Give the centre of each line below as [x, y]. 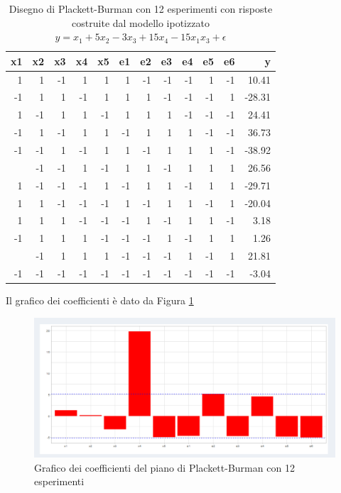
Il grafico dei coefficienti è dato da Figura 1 [100, 300]
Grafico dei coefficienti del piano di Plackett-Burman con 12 [164, 467]
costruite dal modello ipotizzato [141, 22]
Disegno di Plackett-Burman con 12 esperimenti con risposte [141, 9]
